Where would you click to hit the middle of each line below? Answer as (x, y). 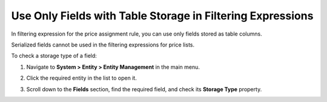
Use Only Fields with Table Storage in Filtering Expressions (162, 16)
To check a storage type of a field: (54, 56)
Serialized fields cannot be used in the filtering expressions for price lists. (103, 45)
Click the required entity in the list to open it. (82, 78)
